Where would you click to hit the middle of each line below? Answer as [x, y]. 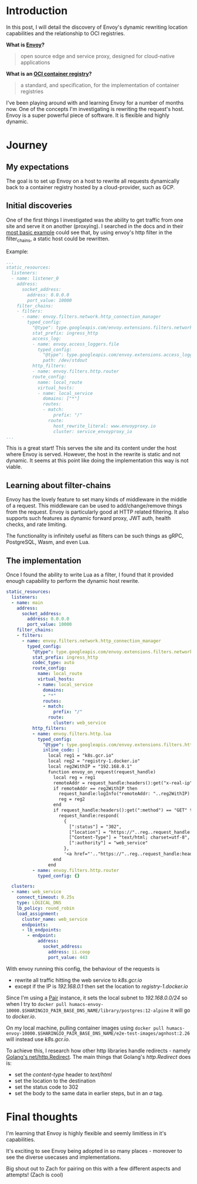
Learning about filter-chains [59, 485]
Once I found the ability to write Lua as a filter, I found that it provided [90, 575]
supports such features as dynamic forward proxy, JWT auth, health [89, 518]
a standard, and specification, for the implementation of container [100, 85]
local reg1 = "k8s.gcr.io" [81, 756]
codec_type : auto [53, 663]
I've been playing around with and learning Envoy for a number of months [95, 103]
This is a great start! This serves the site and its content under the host [91, 448]
